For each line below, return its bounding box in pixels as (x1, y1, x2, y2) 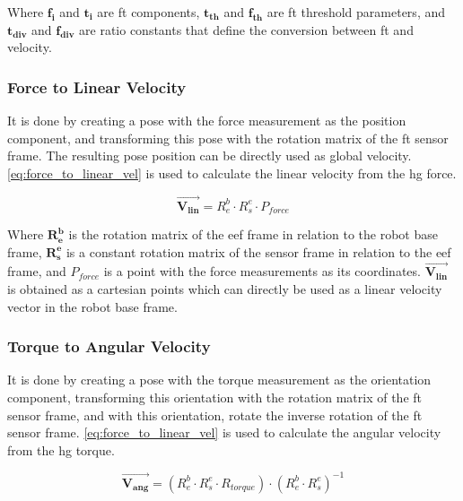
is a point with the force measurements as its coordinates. (103, 262, 421, 281)
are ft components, (97, 3, 200, 21)
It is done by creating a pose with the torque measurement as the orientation (7, 370, 432, 389)
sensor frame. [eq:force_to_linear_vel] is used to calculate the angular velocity (7, 423, 441, 442)
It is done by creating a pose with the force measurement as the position (7, 111, 406, 129)
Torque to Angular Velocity (7, 335, 211, 358)
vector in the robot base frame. (7, 297, 178, 315)
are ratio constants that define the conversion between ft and (79, 20, 414, 39)
